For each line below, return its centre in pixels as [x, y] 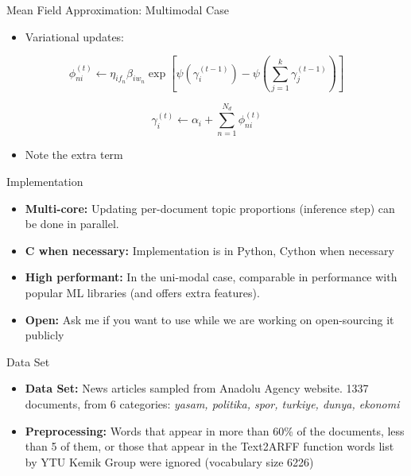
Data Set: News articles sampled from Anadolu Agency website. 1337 [197, 388]
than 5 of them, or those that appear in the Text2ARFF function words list [209, 446]
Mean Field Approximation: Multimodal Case [118, 10]
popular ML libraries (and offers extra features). [142, 292]
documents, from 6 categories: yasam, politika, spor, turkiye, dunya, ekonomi [212, 403]
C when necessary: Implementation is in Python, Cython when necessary [209, 250]
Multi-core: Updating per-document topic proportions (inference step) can [210, 208]
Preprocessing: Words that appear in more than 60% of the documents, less [215, 430]
